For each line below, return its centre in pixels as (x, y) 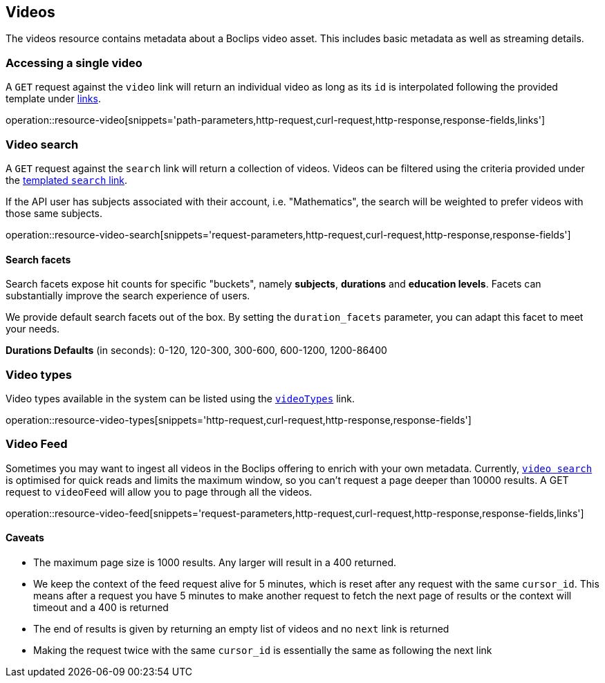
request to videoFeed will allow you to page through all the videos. (159, 492)
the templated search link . (67, 180)
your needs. (33, 329)
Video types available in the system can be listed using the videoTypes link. (180, 398)
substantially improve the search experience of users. (128, 296)
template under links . (53, 99)
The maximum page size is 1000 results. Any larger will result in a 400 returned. (215, 562)
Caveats (25, 538)
